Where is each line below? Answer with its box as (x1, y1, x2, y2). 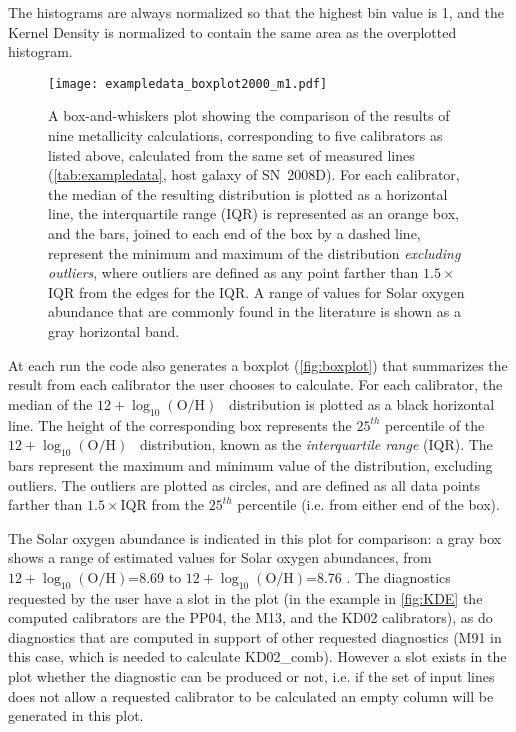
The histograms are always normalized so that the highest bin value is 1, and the (8, 2, 504, 22)
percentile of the (385, 414, 485, 435)
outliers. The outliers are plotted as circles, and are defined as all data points (8, 474, 480, 495)
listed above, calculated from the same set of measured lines (48, 144, 415, 165)
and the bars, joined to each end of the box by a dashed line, (48, 223, 421, 243)
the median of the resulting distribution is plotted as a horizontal (48, 183, 448, 204)
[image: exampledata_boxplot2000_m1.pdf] (48, 76, 328, 91)
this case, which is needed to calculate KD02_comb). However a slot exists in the (8, 646, 507, 667)
